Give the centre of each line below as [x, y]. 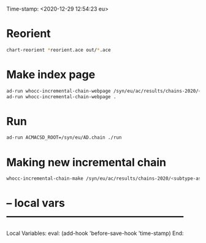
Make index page [51, 75]
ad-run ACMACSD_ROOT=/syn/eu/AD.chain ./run [64, 137]
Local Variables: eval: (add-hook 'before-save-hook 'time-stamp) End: [95, 233]
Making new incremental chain [86, 162]
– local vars [36, 203]
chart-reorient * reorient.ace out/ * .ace [59, 50]
